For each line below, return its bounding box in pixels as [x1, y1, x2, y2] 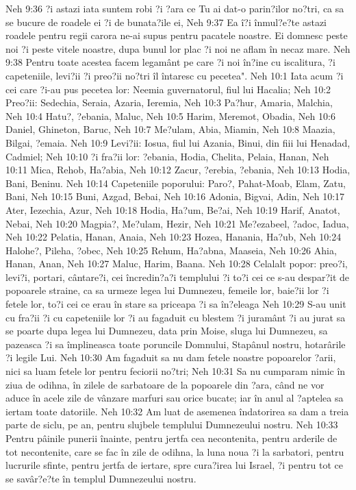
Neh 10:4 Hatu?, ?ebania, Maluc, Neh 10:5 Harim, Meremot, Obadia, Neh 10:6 [5, 108, 335, 123]
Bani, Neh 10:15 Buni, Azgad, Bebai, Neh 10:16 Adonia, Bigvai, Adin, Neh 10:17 [5, 189, 345, 204]
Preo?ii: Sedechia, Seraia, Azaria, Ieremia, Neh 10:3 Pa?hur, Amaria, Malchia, [5, 95, 333, 110]
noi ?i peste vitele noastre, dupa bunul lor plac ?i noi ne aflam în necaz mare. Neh [5, 41, 351, 56]
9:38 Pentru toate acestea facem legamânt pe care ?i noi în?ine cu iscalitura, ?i [5, 55, 335, 69]
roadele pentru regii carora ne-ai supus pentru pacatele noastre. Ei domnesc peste [5, 28, 348, 42]
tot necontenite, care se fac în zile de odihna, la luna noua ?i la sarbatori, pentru [5, 444, 344, 458]
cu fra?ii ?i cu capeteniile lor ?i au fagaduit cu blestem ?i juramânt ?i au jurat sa [5, 310, 346, 324]
